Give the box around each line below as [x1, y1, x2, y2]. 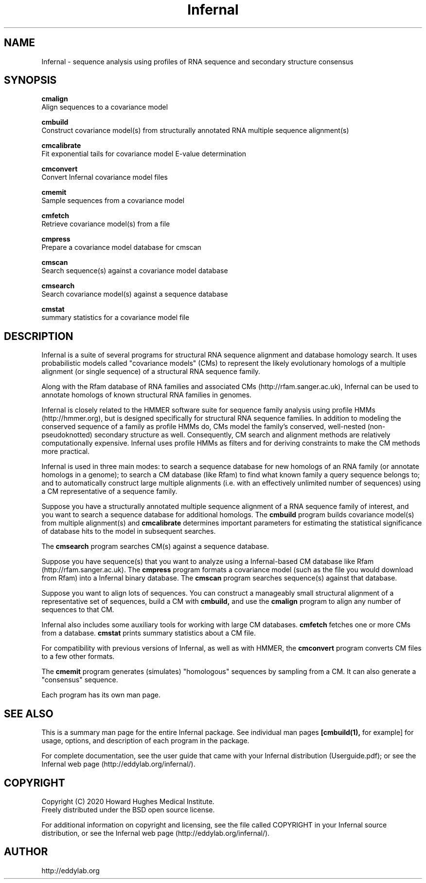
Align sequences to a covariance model [41, 103, 168, 112]
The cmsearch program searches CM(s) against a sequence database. [41, 542, 269, 551]
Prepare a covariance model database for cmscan [41, 243, 201, 252]
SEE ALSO [4, 707, 53, 720]
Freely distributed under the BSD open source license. [41, 805, 215, 814]
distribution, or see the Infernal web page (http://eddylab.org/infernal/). [41, 828, 270, 837]
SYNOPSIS [4, 74, 57, 87]
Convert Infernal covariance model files [41, 173, 168, 182]
